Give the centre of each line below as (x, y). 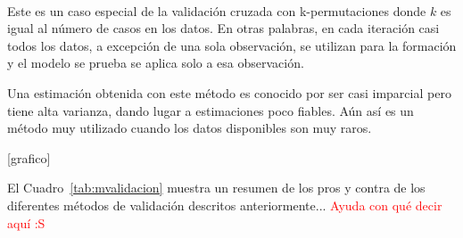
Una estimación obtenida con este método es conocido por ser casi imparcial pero (229, 92)
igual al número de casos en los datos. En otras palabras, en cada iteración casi (223, 28)
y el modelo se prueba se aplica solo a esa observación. (156, 63)
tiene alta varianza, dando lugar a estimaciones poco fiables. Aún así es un (211, 110)
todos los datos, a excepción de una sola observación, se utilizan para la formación (232, 45)
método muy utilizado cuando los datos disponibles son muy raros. (190, 128)
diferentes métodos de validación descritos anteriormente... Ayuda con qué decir (225, 205)
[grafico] (29, 157)
